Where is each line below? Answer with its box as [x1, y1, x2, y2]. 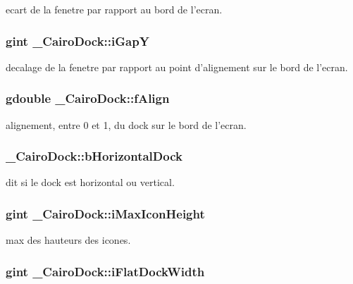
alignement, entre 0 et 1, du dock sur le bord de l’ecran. [6, 117, 247, 132]
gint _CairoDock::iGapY [6, 32, 149, 49]
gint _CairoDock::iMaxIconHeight [6, 204, 205, 222]
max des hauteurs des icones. [6, 233, 131, 247]
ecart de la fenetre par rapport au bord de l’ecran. [6, 2, 223, 16]
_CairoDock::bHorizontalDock [6, 147, 182, 165]
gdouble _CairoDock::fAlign [6, 89, 170, 107]
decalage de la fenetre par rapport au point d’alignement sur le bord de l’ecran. [6, 59, 348, 74]
